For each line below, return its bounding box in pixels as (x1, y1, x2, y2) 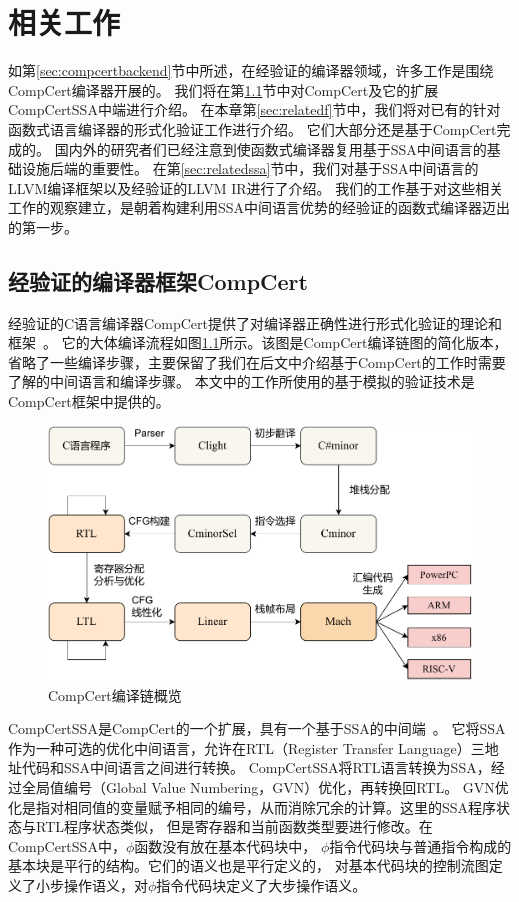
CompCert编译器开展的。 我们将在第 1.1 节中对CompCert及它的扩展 (8, 79, 439, 100)
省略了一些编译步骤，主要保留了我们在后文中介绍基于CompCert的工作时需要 (8, 351, 506, 372)
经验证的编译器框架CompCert (8, 265, 308, 296)
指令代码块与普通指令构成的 (329, 835, 512, 856)
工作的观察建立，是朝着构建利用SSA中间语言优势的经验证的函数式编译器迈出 (8, 197, 511, 218)
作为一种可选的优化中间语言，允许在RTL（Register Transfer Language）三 (8, 737, 485, 758)
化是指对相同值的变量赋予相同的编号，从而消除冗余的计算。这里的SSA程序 (8, 796, 497, 817)
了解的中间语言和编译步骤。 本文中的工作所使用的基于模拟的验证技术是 (8, 371, 475, 392)
